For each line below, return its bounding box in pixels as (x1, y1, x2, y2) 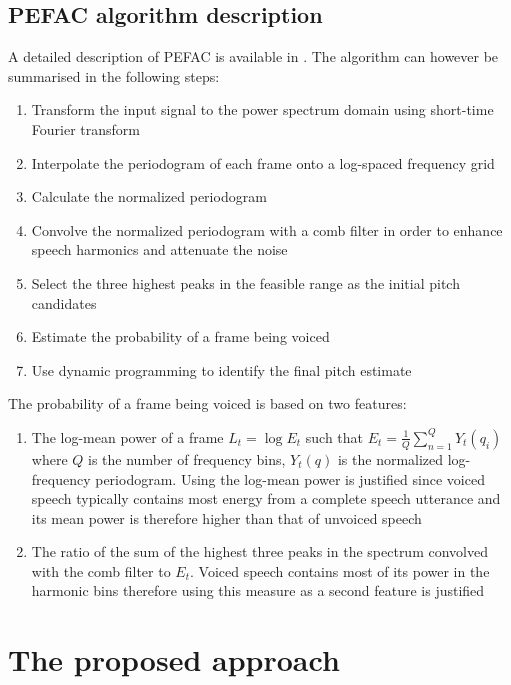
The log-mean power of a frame (31, 426, 224, 447)
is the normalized (337, 448, 444, 469)
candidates (31, 292, 97, 313)
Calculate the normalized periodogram (31, 186, 267, 207)
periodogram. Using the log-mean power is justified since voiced (95, 468, 485, 489)
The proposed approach (8, 639, 340, 680)
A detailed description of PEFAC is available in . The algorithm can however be (8, 46, 499, 67)
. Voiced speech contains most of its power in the (190, 560, 490, 581)
